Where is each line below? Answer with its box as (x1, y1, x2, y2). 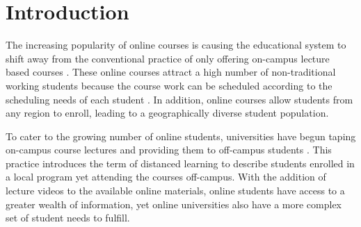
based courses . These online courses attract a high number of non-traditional (6, 65, 336, 79)
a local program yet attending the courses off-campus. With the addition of (6, 169, 326, 184)
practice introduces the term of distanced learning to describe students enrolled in (6, 155, 355, 170)
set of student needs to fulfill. (6, 210, 130, 225)
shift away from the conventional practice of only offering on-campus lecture (6, 51, 330, 65)
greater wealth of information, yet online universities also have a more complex (6, 196, 342, 211)
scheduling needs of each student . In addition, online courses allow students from (6, 92, 353, 106)
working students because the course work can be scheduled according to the (6, 78, 332, 92)
